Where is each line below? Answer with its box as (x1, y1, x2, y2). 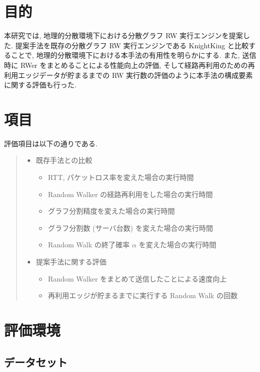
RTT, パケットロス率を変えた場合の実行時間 (48, 172, 194, 182)
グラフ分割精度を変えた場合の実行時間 (48, 206, 175, 216)
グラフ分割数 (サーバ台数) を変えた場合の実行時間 (48, 222, 213, 233)
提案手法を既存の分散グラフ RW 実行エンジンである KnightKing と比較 (15, 40, 249, 50)
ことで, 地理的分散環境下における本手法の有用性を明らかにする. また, (11, 50, 240, 60)
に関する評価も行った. (4, 79, 76, 90)
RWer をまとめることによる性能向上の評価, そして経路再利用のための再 (20, 59, 255, 70)
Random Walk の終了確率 (48, 239, 130, 250)
